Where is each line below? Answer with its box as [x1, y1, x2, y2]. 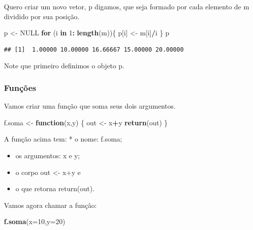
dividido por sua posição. [4, 11, 80, 21]
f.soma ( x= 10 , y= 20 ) [4, 216, 65, 227]
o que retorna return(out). [15, 183, 95, 194]
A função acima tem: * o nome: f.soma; [4, 134, 122, 144]
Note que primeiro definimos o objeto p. [4, 60, 125, 71]
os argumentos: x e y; [15, 150, 80, 160]
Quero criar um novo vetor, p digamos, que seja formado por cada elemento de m [4, 1, 250, 11]
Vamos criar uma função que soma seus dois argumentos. [4, 101, 176, 111]
